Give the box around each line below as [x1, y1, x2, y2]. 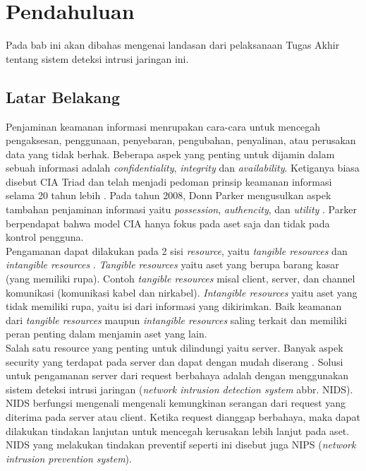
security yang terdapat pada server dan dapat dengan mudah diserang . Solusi [6, 354, 343, 369]
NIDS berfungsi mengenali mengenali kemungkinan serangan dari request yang [6, 395, 346, 410]
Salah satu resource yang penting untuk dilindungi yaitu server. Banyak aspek [6, 340, 343, 355]
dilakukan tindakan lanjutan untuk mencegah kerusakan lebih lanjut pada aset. [6, 423, 350, 438]
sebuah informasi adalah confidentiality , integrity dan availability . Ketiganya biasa [6, 160, 360, 175]
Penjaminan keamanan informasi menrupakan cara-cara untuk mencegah [6, 119, 321, 133]
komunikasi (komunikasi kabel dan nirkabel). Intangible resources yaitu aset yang [6, 285, 358, 299]
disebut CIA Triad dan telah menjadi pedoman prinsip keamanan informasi [6, 174, 332, 189]
